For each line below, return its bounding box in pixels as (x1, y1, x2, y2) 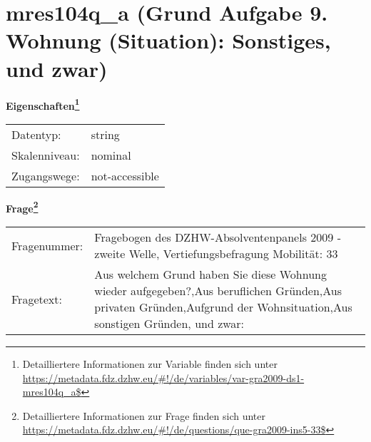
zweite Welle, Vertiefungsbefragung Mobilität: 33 (94, 245, 338, 262)
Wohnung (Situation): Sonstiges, (6, 26, 331, 55)
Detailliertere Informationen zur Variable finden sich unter (22, 356, 278, 371)
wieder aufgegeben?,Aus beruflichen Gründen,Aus (94, 282, 342, 299)
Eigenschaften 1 (6, 96, 80, 113)
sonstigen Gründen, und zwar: (94, 315, 245, 331)
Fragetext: (11, 290, 62, 307)
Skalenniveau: (11, 146, 80, 163)
